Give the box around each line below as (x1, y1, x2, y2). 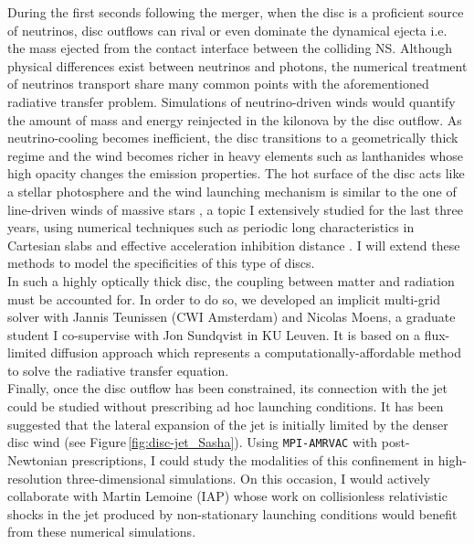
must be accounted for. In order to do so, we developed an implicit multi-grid (7, 289, 440, 308)
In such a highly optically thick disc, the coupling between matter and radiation (7, 271, 455, 290)
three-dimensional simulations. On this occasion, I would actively (66, 468, 430, 487)
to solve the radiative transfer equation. (7, 360, 229, 379)
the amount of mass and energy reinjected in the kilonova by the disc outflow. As (7, 110, 462, 129)
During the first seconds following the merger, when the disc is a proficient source (7, 3, 464, 21)
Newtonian (7, 450, 68, 469)
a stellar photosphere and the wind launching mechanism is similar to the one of (7, 181, 457, 200)
